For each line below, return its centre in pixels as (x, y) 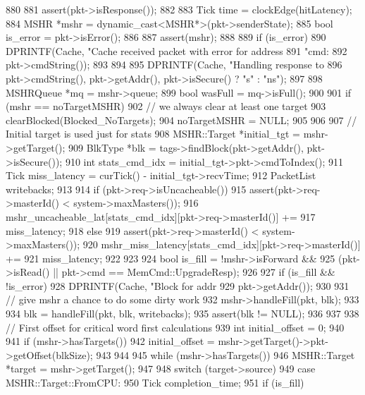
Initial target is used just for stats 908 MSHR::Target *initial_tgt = (153, 134)
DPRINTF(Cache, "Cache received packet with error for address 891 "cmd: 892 (177, 50)
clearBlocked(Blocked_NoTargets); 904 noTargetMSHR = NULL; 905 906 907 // (181, 120)
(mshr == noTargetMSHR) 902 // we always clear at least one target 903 (166, 106)
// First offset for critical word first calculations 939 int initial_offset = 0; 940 (175, 327)
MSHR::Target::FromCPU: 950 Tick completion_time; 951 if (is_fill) (155, 383)
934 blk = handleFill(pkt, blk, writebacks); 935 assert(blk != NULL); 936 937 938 (182, 314)
